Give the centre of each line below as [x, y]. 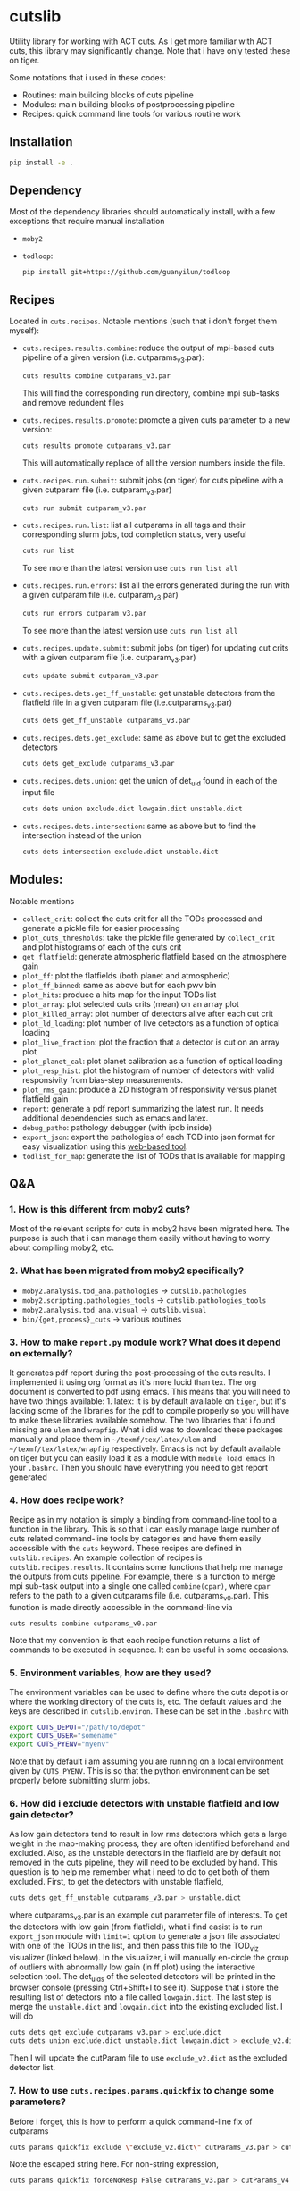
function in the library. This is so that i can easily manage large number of [144, 1529]
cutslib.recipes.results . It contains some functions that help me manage [146, 1567]
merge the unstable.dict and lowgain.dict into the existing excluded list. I [146, 2007]
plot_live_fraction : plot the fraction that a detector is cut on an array [151, 1042]
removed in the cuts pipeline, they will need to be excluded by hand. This [144, 1863]
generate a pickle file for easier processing [101, 928]
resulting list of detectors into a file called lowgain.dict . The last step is [141, 1997]
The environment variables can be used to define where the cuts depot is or [149, 1692]
